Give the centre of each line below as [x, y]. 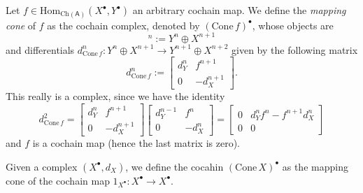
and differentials [40, 49]
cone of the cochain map [58, 180]
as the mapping [315, 166]
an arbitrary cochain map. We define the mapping [239, 10]
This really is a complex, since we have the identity [115, 96]
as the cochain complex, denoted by [123, 25]
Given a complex [42, 166]
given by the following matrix [295, 49]
